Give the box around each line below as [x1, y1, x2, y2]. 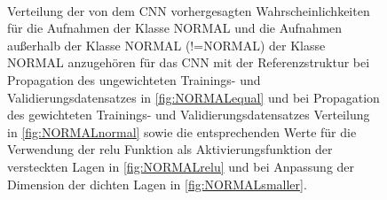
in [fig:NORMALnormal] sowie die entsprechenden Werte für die [7, 122, 357, 141]
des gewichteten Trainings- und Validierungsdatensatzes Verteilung [7, 105, 370, 124]
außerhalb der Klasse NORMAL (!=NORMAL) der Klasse [7, 35, 326, 54]
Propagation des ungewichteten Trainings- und [7, 70, 261, 88]
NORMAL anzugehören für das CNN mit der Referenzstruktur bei [7, 53, 370, 72]
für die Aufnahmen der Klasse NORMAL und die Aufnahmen [7, 19, 343, 37]
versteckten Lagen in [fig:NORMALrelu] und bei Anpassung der [7, 157, 355, 175]
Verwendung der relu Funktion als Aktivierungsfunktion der [7, 140, 333, 158]
